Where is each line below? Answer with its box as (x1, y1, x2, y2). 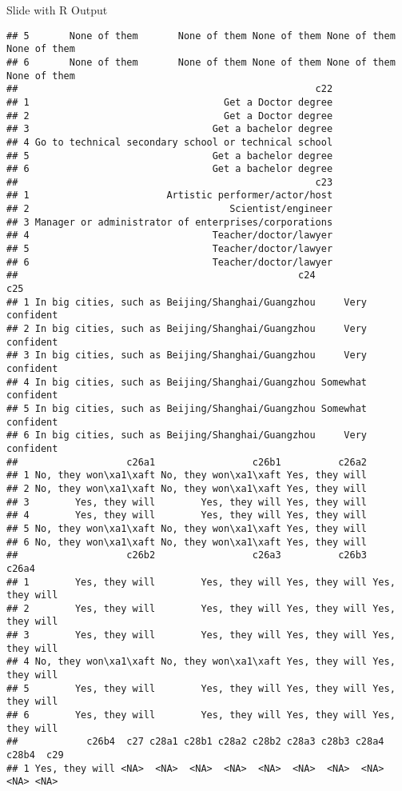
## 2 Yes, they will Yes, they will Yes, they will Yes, (6, 602, 396, 614)
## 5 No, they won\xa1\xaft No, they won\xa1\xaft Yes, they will (6, 522, 368, 534)
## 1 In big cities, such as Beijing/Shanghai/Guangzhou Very (6, 296, 368, 308)
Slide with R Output (6, 2, 108, 18)
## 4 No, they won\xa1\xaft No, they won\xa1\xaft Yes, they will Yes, (6, 656, 396, 668)
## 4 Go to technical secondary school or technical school (6, 136, 333, 148)
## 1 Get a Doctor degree (6, 96, 333, 108)
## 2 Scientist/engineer (6, 203, 333, 215)
